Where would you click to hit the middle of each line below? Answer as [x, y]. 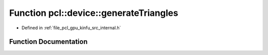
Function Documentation [48, 42]
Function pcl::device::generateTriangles [94, 13]
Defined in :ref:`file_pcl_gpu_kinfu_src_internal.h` [71, 28]
